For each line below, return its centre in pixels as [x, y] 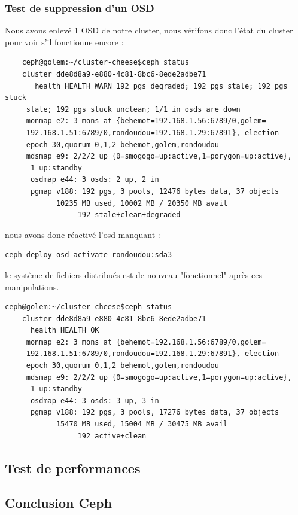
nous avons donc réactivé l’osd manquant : [83, 234]
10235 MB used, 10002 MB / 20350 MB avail [142, 203]
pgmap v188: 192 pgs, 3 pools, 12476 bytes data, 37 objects [155, 191]
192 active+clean [112, 436]
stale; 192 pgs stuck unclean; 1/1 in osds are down [133, 109]
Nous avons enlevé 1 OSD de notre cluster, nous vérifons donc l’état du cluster [149, 30]
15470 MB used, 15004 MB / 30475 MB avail [142, 424]
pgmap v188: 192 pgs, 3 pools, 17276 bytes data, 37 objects [155, 412]
